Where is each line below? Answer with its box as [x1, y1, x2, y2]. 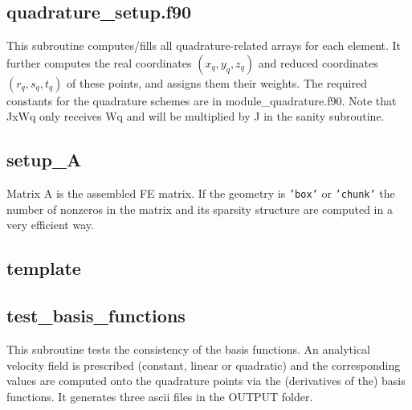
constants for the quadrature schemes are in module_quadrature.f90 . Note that [6, 92, 397, 109]
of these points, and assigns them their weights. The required [67, 74, 367, 91]
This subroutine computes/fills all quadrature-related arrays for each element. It [6, 37, 402, 54]
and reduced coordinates [258, 54, 378, 71]
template [6, 256, 81, 281]
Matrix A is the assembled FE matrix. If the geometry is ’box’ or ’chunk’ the [6, 185, 395, 202]
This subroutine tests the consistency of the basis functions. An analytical [6, 341, 371, 358]
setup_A [6, 147, 82, 172]
